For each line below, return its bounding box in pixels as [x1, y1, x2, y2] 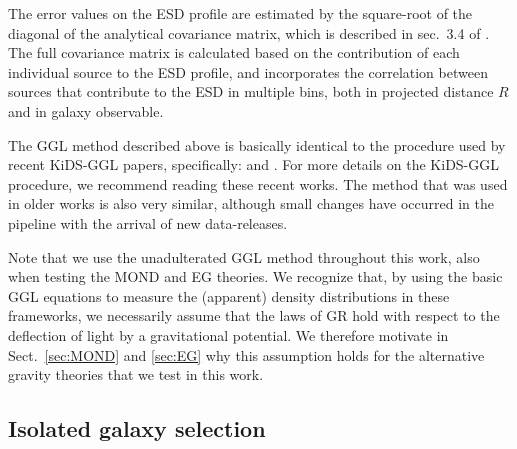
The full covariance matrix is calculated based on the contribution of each [8, 42, 460, 63]
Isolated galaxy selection [8, 413, 266, 444]
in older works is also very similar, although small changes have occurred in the [8, 193, 495, 214]
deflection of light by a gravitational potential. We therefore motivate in [8, 324, 449, 345]
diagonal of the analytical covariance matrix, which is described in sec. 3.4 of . [8, 22, 490, 43]
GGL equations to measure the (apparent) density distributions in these [8, 285, 450, 306]
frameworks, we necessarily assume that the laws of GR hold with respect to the [8, 305, 500, 326]
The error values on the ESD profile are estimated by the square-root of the [8, 3, 473, 23]
